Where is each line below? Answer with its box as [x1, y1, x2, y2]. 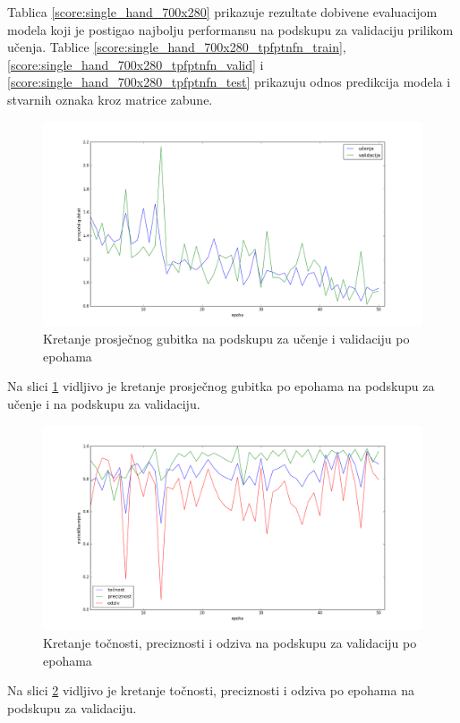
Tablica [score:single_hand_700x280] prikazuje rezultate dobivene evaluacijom [7, 3, 438, 21]
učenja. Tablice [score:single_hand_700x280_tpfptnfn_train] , [7, 38, 346, 56]
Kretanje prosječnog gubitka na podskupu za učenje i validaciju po [43, 329, 410, 348]
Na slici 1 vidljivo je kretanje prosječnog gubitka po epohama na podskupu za [7, 377, 435, 396]
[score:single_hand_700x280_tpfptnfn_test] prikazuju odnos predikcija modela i [7, 72, 451, 91]
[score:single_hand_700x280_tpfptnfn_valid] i [7, 55, 264, 73]
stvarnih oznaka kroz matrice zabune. [7, 89, 213, 108]
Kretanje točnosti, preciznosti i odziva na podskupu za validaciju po [43, 634, 417, 652]
